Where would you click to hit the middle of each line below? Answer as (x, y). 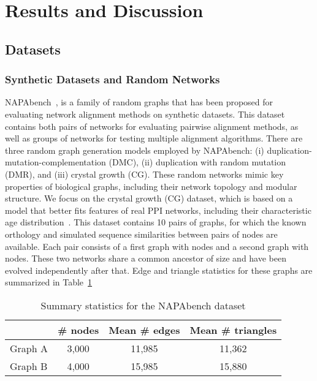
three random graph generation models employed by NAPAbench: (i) (135, 150)
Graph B (29, 366)
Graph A (29, 348)
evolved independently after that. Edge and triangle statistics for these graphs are (159, 270)
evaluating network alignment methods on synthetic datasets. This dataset (145, 114)
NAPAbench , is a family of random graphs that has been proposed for (139, 102)
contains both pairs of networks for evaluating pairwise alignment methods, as (152, 126)
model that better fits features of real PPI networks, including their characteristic (158, 210)
